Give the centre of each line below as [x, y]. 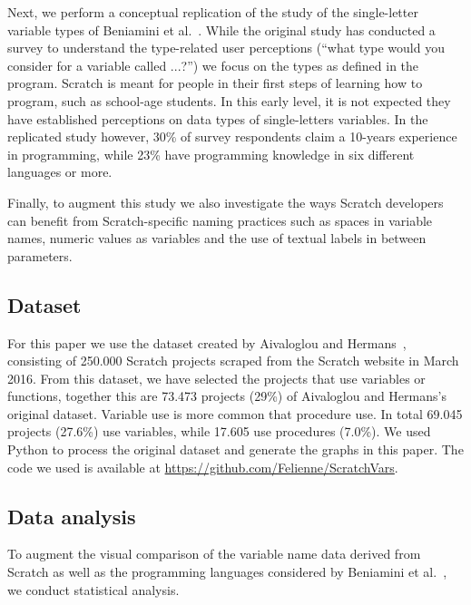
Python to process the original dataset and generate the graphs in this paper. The [235, 449]
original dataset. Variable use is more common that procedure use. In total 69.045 [235, 413]
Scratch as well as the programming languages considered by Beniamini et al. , [227, 572]
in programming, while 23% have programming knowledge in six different [211, 154]
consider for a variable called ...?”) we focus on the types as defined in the [213, 65]
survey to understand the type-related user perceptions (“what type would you [226, 48]
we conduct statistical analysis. [93, 589]
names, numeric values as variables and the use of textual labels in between [217, 238]
